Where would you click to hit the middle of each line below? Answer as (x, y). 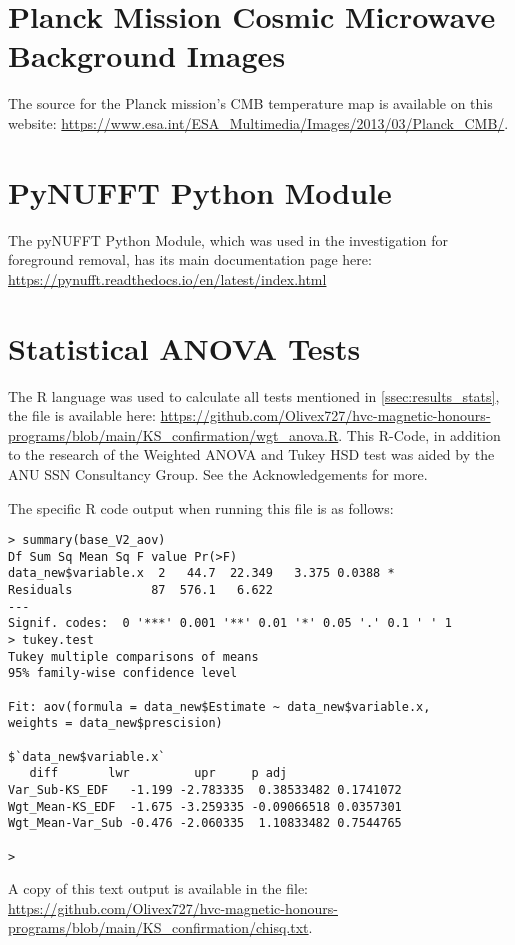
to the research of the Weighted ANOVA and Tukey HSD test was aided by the (251, 454)
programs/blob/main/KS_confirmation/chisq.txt (158, 927)
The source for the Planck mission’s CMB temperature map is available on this (250, 103)
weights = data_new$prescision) (115, 723)
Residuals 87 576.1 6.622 (140, 590)
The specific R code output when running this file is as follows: (201, 507)
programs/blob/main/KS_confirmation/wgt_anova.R (173, 434)
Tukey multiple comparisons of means (133, 656)
